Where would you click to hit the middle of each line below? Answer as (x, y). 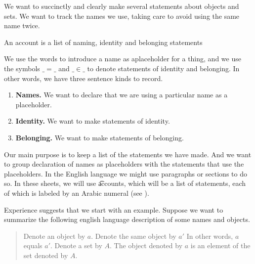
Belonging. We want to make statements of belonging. (100, 137)
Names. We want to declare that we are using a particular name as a (122, 95)
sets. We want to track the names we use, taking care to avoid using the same (122, 16)
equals (33, 245)
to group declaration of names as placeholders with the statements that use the (124, 164)
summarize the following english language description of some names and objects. (127, 219)
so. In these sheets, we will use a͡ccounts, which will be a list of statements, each (125, 183)
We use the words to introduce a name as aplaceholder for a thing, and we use (123, 59)
